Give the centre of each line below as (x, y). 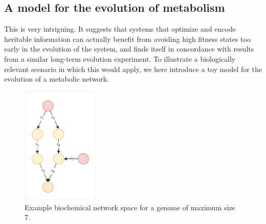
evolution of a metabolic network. (57, 79)
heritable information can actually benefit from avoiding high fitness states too (127, 39)
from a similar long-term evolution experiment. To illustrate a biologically (120, 58)
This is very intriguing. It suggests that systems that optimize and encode (120, 29)
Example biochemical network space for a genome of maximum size (130, 207)
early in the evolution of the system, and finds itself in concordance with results (129, 49)
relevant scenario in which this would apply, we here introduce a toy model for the (133, 69)
